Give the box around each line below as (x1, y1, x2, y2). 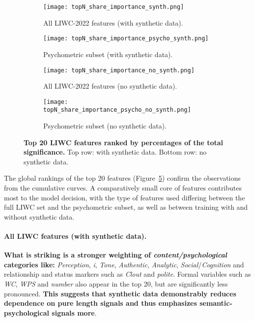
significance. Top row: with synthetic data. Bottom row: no (24, 147, 207, 157)
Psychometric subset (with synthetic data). (43, 49, 173, 59)
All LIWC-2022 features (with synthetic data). (43, 17, 183, 28)
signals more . (52, 307, 97, 318)
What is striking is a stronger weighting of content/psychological (4, 250, 227, 260)
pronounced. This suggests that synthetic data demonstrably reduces (4, 288, 236, 298)
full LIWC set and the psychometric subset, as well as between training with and (4, 202, 248, 212)
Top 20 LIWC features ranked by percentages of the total (24, 137, 224, 147)
